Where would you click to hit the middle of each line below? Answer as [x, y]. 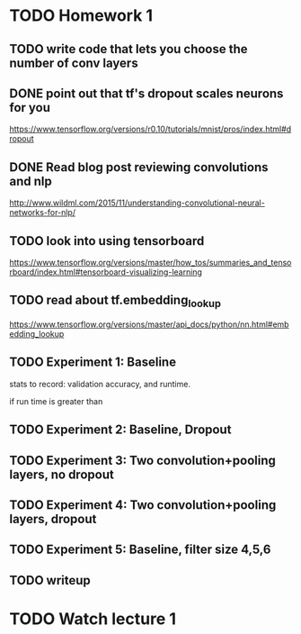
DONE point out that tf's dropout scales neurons [146, 93]
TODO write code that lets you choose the [129, 49]
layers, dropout [53, 519]
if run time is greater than [56, 401]
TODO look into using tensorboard [107, 241]
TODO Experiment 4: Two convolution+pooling [143, 505]
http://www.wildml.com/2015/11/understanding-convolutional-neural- [137, 203]
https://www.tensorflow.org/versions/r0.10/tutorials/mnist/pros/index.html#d [150, 129]
